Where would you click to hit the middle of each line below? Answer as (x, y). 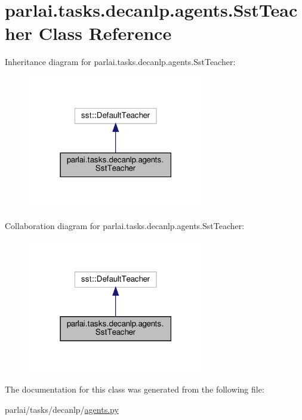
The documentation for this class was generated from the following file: (135, 389)
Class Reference (105, 33)
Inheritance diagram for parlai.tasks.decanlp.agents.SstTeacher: (120, 62)
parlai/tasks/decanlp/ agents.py (62, 409)
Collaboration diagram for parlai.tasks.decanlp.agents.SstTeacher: (125, 225)
